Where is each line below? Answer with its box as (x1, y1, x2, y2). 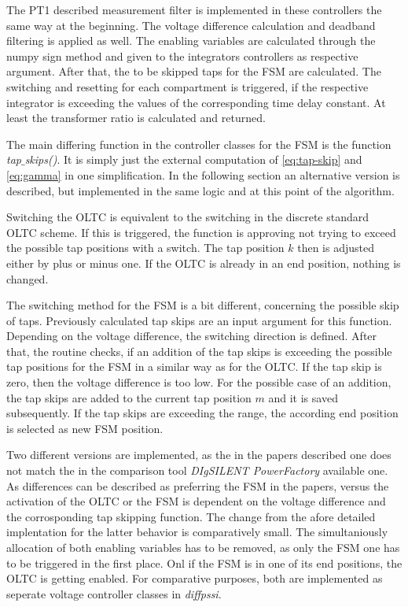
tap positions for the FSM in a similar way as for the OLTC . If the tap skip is (6, 358, 382, 375)
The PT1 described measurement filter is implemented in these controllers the (6, 2, 382, 17)
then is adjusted (297, 239, 374, 256)
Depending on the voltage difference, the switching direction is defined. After (6, 328, 377, 344)
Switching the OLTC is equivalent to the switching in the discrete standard (6, 209, 369, 225)
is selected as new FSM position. (6, 420, 164, 436)
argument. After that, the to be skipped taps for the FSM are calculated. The (6, 63, 381, 80)
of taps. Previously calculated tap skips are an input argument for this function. (6, 312, 392, 328)
